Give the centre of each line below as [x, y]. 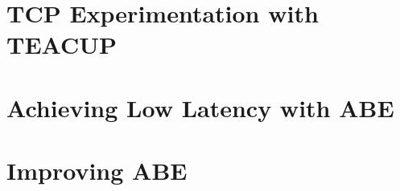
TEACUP [62, 45]
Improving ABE [97, 171]
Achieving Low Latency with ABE [200, 107]
